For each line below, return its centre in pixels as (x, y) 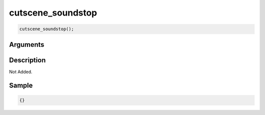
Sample (21, 86)
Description (27, 60)
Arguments (27, 45)
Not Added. (21, 72)
